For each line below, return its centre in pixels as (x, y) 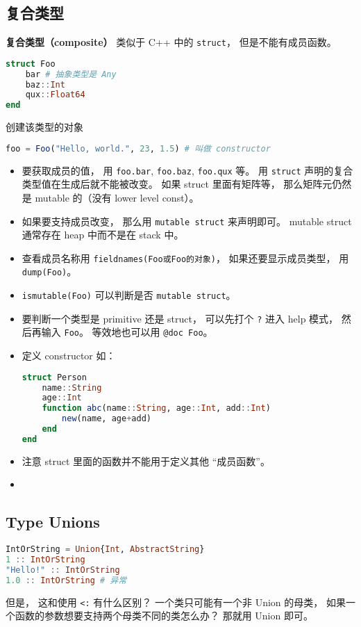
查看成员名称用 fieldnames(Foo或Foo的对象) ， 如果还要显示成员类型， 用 (185, 258)
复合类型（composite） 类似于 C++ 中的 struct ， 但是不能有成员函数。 (171, 42)
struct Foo (31, 64)
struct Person (54, 377)
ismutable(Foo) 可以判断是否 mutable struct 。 (129, 295)
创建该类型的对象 (44, 127)
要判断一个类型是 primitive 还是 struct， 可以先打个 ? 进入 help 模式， (180, 318)
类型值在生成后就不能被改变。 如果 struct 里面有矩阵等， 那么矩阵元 (177, 184)
